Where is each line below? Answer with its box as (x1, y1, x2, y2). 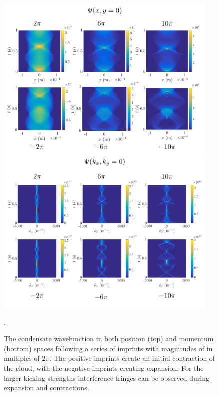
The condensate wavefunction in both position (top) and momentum (4, 333, 214, 344)
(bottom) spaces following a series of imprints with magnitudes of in (4, 343, 213, 353)
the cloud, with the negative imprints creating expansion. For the (4, 362, 204, 373)
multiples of (4, 353, 40, 363)
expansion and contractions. (4, 382, 89, 393)
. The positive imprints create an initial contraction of (49, 353, 215, 363)
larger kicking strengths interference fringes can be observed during (4, 372, 209, 383)
